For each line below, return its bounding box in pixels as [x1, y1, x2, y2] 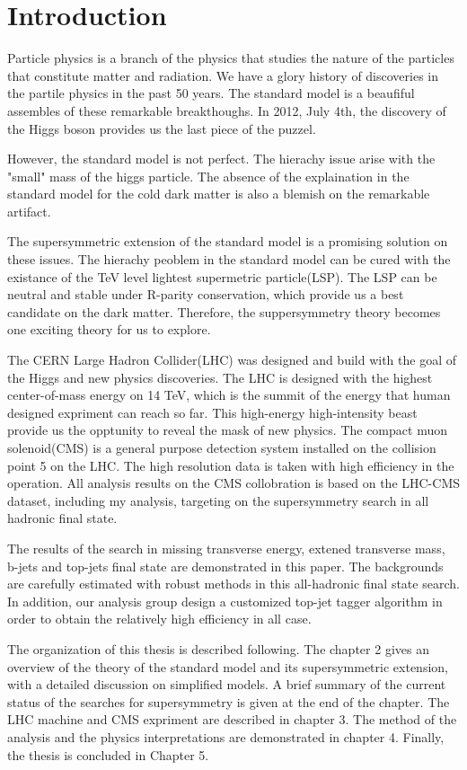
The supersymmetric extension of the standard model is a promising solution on [7, 232, 448, 251]
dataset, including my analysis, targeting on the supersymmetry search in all [7, 491, 429, 509]
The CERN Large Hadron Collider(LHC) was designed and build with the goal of [7, 350, 457, 369]
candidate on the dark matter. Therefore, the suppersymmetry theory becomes [7, 302, 441, 321]
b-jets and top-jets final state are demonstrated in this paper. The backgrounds [7, 556, 444, 575]
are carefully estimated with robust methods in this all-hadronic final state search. [7, 574, 460, 593]
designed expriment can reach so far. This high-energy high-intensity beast [7, 403, 418, 421]
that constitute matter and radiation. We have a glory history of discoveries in [7, 66, 439, 84]
